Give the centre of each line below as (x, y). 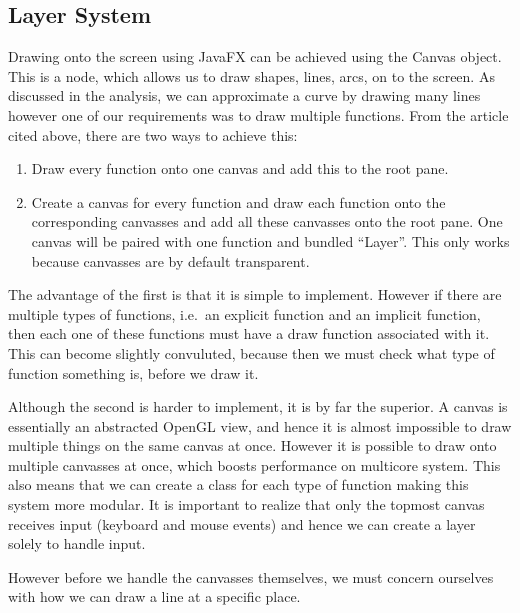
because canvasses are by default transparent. (170, 260)
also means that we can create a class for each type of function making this (238, 484)
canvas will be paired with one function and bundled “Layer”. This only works (270, 240)
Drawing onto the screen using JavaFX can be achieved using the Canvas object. (255, 56)
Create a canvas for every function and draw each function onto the (238, 201)
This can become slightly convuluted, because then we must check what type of (251, 352)
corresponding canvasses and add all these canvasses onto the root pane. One (267, 221)
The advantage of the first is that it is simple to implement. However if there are (255, 294)
